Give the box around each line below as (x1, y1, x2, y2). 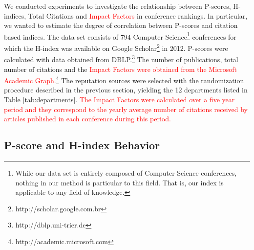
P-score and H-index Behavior (4, 137, 160, 153)
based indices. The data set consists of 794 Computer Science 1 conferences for (4, 30, 236, 42)
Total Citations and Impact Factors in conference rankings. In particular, (28, 10, 248, 21)
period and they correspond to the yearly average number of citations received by (4, 104, 248, 114)
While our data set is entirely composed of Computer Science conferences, (15, 167, 237, 178)
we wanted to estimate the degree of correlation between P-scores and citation (4, 20, 238, 30)
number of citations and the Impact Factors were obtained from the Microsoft (4, 64, 237, 74)
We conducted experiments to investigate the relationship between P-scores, (4, 1, 231, 11)
